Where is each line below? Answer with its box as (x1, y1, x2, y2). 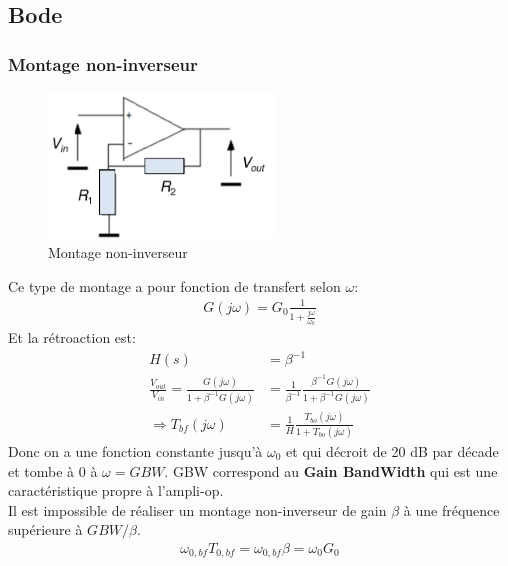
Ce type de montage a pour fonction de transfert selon (8, 275, 341, 296)
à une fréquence (403, 499, 500, 520)
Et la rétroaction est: (8, 327, 136, 348)
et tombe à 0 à (8, 460, 98, 481)
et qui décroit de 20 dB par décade (286, 441, 499, 462)
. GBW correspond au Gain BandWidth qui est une (164, 460, 498, 481)
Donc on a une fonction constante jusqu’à (8, 441, 263, 462)
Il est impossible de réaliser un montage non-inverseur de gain (8, 499, 387, 520)
